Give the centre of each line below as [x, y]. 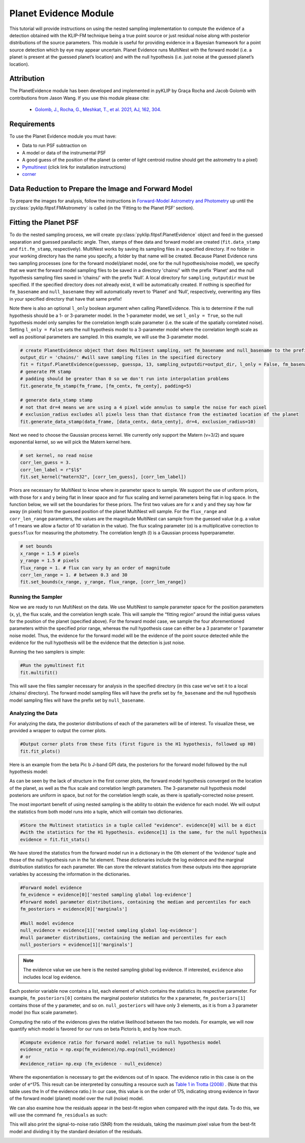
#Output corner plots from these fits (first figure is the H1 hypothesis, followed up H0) [138, 744]
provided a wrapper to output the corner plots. [58, 731]
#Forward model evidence [51, 887]
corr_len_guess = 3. [45, 463]
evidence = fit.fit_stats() [55, 839]
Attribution [27, 79]
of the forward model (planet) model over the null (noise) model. [77, 1099]
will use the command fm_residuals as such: [58, 1115]
